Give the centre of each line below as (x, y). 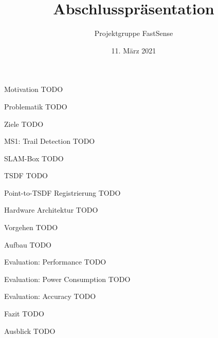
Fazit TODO (24, 314)
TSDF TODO (26, 175)
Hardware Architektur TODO (51, 210)
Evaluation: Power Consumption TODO (67, 279)
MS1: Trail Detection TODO (50, 141)
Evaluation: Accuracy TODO (50, 296)
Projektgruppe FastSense (134, 33)
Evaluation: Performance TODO (55, 262)
